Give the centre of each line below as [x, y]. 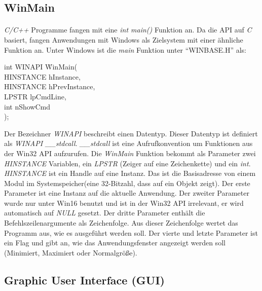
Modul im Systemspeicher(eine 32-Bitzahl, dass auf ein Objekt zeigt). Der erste [127, 183]
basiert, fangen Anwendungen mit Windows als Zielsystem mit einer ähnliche [124, 39]
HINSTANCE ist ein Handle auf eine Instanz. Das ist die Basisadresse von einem [130, 173]
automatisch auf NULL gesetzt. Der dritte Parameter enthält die [105, 213]
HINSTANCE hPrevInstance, [50, 86]
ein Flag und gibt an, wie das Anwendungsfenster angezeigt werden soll [115, 243]
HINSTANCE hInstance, [42, 76]
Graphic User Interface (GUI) [84, 280]
